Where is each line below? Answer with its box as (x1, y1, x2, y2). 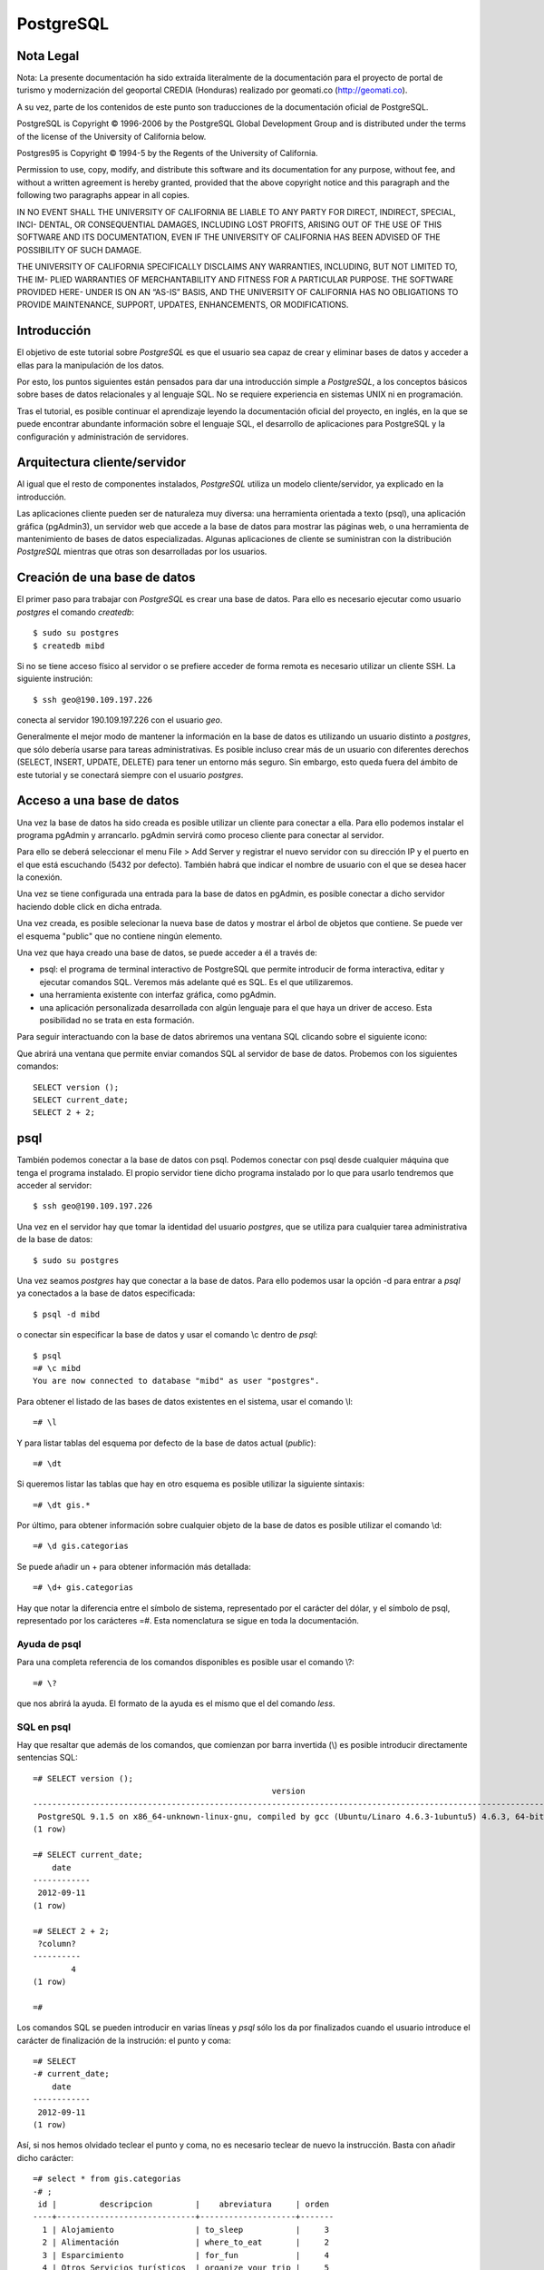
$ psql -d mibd (33, 1308, 101, 1319)
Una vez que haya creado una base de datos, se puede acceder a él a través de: (16, 947, 317, 958)
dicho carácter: (16, 2152, 74, 2163)
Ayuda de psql (16, 1637, 82, 1650)
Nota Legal (16, 48, 80, 64)
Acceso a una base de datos (16, 793, 180, 808)
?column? (37, 1939, 76, 1949)
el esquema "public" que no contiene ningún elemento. (16, 931, 223, 942)
